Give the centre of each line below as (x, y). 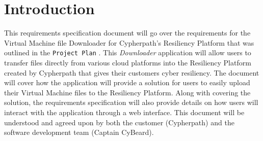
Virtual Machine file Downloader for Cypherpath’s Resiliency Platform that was (129, 42)
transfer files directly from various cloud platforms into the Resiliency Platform (128, 62)
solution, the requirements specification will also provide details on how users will (131, 102)
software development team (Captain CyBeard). (79, 132)
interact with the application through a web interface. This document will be (124, 112)
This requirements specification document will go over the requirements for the (127, 33)
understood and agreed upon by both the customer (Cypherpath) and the (119, 122)
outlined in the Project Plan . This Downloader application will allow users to (128, 52)
